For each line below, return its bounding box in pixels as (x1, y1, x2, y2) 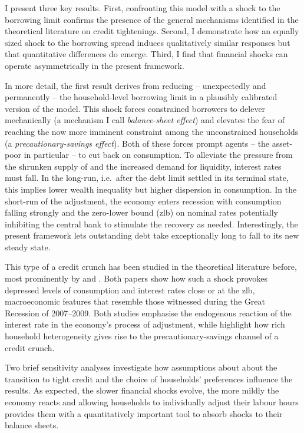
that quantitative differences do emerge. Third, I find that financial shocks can (5, 48, 288, 60)
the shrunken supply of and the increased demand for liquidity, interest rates (5, 160, 282, 172)
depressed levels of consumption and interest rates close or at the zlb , (5, 283, 255, 296)
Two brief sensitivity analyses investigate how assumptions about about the (5, 361, 277, 373)
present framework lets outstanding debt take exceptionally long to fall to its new (5, 229, 299, 242)
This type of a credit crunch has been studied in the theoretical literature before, (5, 260, 297, 273)
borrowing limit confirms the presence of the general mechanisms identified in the (5, 13, 299, 25)
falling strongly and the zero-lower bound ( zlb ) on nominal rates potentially (5, 206, 278, 219)
